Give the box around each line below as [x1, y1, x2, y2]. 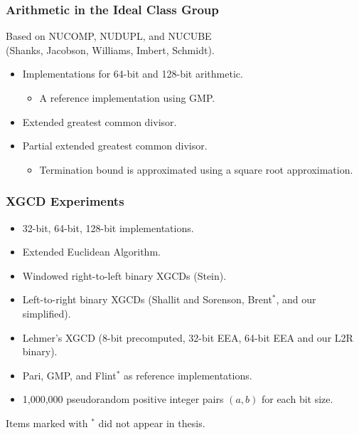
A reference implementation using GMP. [39, 90, 215, 105]
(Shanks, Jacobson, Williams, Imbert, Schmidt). [6, 42, 215, 57]
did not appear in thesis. [98, 415, 205, 430]
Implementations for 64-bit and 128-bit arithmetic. [22, 66, 243, 81]
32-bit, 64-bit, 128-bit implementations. [22, 220, 194, 235]
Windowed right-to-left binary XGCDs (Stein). [22, 268, 227, 283]
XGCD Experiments [6, 192, 124, 210]
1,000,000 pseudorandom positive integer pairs [22, 392, 224, 407]
